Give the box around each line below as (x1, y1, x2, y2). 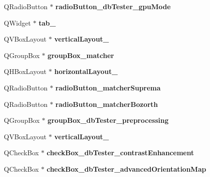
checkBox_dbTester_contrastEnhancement (46, 147, 194, 158)
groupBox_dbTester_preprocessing (47, 115, 169, 125)
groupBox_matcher (47, 50, 114, 60)
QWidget (4, 17, 31, 28)
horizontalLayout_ (54, 66, 118, 76)
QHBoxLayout (4, 66, 46, 76)
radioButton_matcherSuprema (55, 82, 161, 92)
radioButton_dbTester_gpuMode (55, 1, 171, 11)
